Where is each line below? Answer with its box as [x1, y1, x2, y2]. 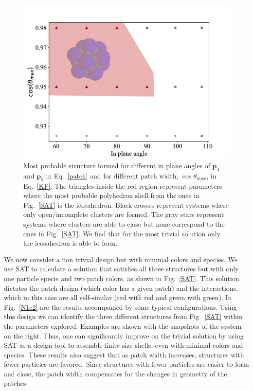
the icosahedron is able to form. [23, 238, 118, 248]
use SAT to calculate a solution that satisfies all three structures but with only [4, 264, 239, 274]
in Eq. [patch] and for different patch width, [46, 170, 179, 180]
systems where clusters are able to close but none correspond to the [23, 218, 225, 229]
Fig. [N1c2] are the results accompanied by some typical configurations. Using [4, 302, 237, 312]
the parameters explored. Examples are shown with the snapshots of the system [4, 320, 242, 331]
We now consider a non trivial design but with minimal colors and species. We [4, 254, 238, 264]
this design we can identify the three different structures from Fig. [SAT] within [4, 311, 243, 321]
